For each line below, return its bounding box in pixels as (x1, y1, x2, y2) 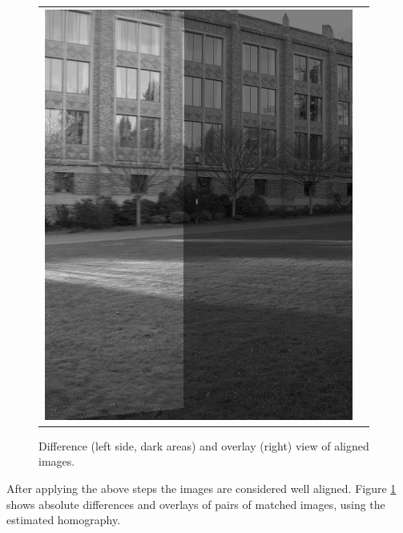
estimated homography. (6, 511, 121, 528)
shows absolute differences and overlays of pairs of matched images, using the (6, 495, 385, 512)
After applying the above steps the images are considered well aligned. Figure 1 (6, 480, 397, 497)
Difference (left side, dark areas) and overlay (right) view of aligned (38, 437, 369, 454)
